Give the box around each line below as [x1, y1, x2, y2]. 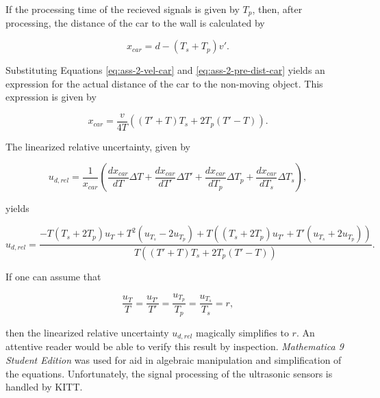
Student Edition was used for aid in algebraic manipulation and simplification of [5, 352, 342, 367]
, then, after [252, 2, 303, 16]
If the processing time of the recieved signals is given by [5, 2, 240, 16]
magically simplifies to [196, 325, 289, 339]
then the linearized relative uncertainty [5, 325, 169, 339]
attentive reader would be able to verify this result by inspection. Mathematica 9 [5, 339, 344, 354]
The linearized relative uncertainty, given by [5, 139, 191, 153]
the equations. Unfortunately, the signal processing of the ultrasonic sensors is [5, 366, 333, 380]
